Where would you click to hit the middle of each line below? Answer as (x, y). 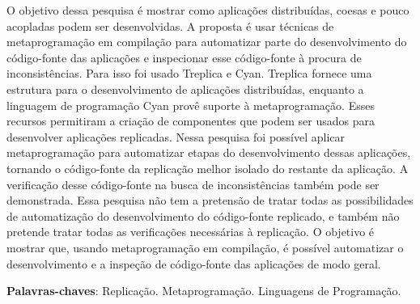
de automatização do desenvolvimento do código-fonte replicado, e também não (203, 215)
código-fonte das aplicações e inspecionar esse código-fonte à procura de (184, 57)
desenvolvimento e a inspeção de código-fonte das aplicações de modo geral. (194, 263)
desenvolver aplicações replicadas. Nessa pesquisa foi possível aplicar (176, 136)
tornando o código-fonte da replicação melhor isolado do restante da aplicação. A (208, 168)
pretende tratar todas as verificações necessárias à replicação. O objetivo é (191, 232)
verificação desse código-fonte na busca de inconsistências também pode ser (193, 184)
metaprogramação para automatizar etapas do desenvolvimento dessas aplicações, (209, 152)
